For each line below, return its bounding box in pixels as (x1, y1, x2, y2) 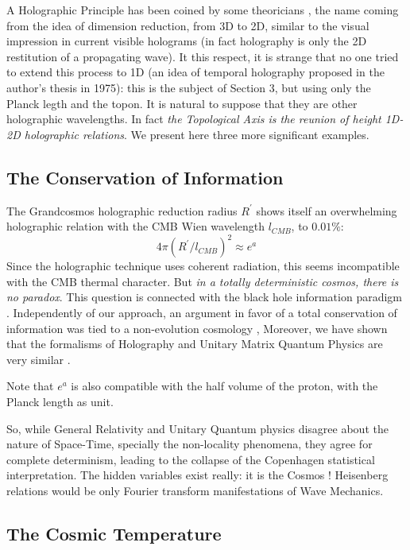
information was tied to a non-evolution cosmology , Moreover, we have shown (6, 320, 388, 336)
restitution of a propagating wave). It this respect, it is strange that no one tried (6, 48, 399, 64)
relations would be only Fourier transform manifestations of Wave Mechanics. (6, 482, 384, 498)
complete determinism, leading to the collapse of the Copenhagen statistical (6, 451, 375, 467)
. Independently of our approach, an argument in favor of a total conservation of (6, 304, 397, 321)
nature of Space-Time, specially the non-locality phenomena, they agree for (6, 436, 373, 452)
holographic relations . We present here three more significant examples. (24, 126, 369, 142)
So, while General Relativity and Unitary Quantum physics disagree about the (6, 420, 389, 436)
